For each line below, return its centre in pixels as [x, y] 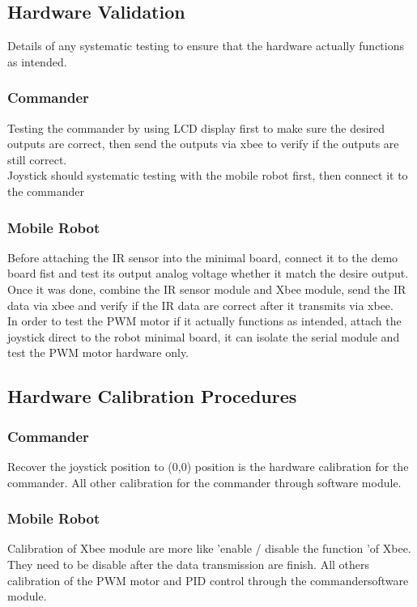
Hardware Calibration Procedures [152, 396]
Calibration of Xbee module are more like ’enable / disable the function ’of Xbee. [209, 548]
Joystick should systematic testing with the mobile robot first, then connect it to [208, 175]
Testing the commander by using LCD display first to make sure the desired [196, 127]
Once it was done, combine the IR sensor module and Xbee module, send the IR [207, 289]
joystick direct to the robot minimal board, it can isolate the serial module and [204, 336]
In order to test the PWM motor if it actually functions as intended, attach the [204, 321]
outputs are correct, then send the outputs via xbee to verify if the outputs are [203, 144]
